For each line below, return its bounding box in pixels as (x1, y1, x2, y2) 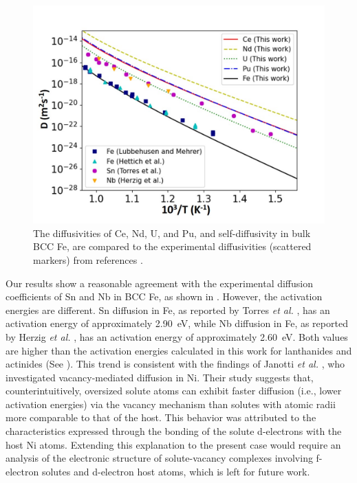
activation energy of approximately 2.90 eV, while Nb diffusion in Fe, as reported (6, 316, 348, 330)
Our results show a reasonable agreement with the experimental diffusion (6, 276, 314, 290)
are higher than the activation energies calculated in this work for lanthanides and (6, 343, 352, 357)
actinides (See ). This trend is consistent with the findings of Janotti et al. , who (6, 357, 345, 371)
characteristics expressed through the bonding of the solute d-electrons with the (6, 424, 342, 438)
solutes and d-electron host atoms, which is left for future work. (41, 464, 310, 478)
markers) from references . (33, 252, 143, 267)
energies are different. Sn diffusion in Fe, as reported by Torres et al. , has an (6, 302, 330, 317)
